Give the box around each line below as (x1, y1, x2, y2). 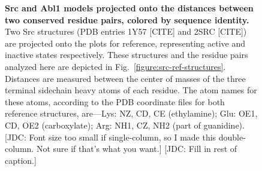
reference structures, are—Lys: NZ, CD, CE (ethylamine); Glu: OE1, (5, 107, 258, 120)
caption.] (5, 154, 37, 166)
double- (218, 130, 246, 143)
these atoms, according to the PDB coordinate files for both (5, 95, 225, 108)
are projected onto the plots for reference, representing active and (5, 36, 245, 49)
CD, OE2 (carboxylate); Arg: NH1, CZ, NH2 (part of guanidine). (5, 118, 245, 131)
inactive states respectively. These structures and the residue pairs (5, 48, 248, 61)
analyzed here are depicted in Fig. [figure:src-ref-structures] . (5, 60, 226, 72)
